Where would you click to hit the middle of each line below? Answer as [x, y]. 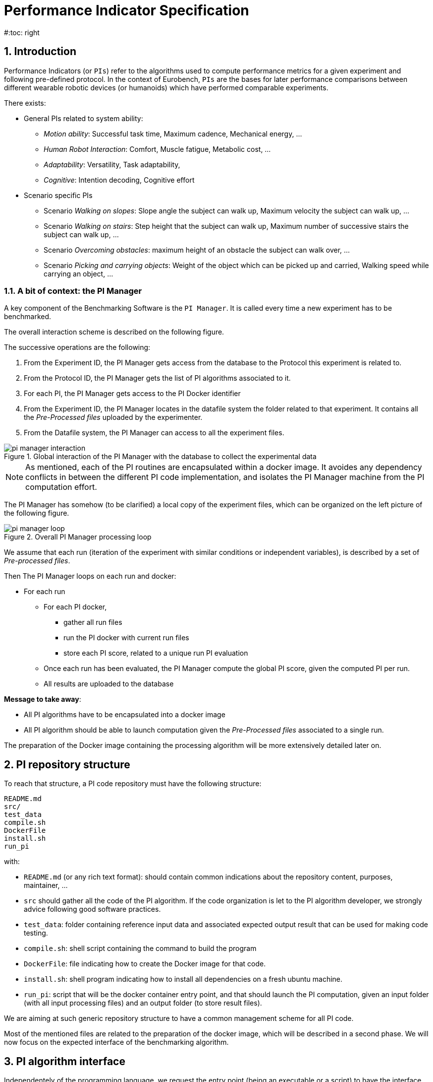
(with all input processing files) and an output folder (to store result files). [143, 1003]
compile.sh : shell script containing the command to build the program [140, 948]
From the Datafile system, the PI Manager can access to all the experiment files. [154, 433]
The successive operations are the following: [77, 347]
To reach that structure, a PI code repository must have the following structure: [133, 784]
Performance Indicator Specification [127, 10]
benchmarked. [28, 317]
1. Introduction [40, 52]
